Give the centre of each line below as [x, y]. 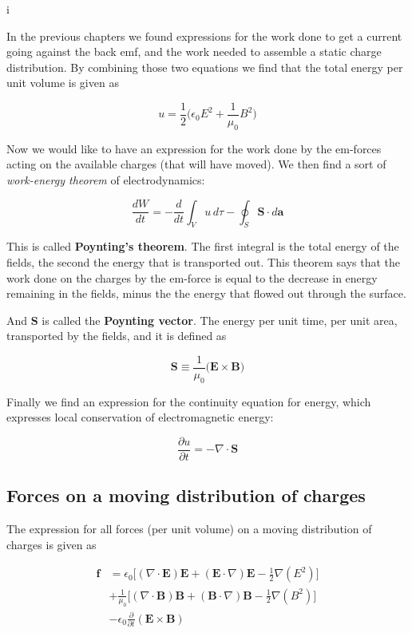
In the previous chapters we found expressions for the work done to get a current [204, 36]
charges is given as [51, 544]
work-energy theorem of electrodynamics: [106, 180]
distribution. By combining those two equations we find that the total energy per [205, 67]
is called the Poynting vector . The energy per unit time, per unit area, [220, 320]
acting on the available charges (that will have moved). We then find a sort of [196, 164]
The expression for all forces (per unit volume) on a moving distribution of [189, 529]
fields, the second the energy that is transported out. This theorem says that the [204, 262]
